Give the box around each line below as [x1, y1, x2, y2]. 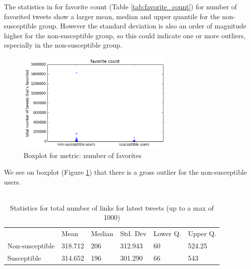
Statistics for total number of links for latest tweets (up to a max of [10, 202, 214, 213]
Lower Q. [153, 228, 181, 239]
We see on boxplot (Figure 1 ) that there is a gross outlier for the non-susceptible [4, 167, 247, 177]
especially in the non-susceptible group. [4, 40, 122, 50]
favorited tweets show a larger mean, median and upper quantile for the [4, 11, 220, 21]
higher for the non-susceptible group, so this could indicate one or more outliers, [4, 30, 246, 40]
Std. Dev [120, 228, 147, 239]
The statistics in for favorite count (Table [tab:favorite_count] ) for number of [4, 1, 237, 11]
